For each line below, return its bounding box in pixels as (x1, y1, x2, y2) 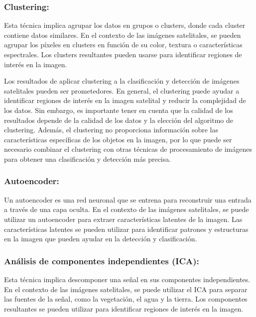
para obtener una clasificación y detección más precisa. (4, 153, 171, 164)
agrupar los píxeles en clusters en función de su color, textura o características (4, 39, 243, 50)
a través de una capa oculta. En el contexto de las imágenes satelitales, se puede (4, 204, 249, 214)
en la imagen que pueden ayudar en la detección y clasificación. (4, 233, 197, 244)
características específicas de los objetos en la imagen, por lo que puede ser (4, 134, 232, 144)
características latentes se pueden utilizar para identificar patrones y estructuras (4, 223, 249, 234)
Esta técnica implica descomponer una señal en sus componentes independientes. (4, 274, 251, 284)
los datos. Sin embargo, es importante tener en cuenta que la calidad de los (4, 105, 233, 115)
